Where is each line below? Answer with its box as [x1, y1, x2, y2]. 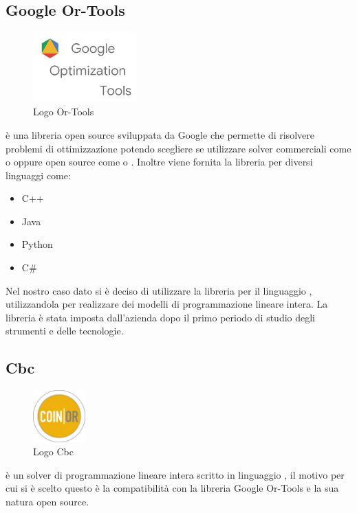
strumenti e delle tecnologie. [6, 323, 124, 338]
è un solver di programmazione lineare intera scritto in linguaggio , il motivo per [6, 467, 345, 481]
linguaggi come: [6, 168, 71, 182]
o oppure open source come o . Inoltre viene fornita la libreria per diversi [6, 155, 313, 169]
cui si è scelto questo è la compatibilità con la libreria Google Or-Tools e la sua [6, 481, 339, 495]
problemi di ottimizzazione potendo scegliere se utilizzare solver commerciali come [6, 141, 351, 155]
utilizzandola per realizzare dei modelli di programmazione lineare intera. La [6, 297, 328, 311]
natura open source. [6, 494, 89, 508]
